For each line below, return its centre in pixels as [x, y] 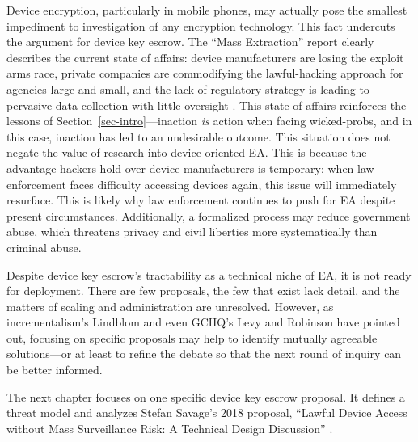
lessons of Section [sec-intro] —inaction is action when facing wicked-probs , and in [209, 121]
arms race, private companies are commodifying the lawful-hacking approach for [205, 73]
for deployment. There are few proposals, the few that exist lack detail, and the [203, 290]
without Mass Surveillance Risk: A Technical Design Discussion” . [170, 428]
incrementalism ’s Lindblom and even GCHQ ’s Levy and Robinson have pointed [203, 322]
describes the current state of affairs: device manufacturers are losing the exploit [205, 57]
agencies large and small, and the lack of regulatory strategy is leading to [188, 88]
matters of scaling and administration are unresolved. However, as [170, 306]
